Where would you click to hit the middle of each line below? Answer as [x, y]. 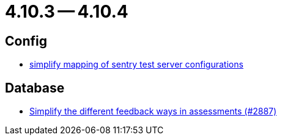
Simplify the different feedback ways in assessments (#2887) [153, 111]
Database [35, 88]
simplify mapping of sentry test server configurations [136, 65]
